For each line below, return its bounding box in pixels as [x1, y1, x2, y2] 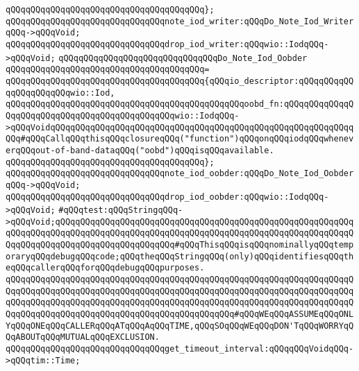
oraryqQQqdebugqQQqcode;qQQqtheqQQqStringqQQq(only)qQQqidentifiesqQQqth [6, 251, 354, 261]
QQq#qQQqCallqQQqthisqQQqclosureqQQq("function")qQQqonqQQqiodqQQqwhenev [6, 134, 354, 144]
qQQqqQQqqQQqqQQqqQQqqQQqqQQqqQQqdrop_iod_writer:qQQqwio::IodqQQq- [6, 39, 329, 49]
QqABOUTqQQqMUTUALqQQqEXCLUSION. [6, 332, 160, 343]
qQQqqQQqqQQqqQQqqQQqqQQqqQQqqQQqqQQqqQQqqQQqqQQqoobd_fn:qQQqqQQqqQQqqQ [6, 99, 354, 110]
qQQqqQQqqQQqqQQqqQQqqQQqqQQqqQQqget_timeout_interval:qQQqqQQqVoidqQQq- [6, 344, 354, 354]
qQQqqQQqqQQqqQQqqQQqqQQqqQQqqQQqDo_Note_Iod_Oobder [58, 53, 308, 63]
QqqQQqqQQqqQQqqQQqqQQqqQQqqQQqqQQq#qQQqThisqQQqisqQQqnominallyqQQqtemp [6, 240, 354, 250]
